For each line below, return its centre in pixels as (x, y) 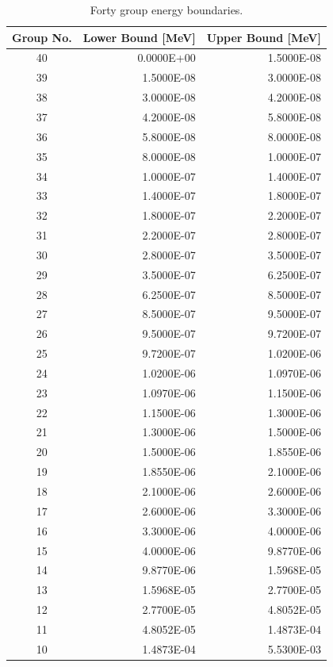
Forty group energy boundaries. (166, 10)
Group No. (42, 37)
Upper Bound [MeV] (264, 37)
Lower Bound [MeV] (139, 37)
